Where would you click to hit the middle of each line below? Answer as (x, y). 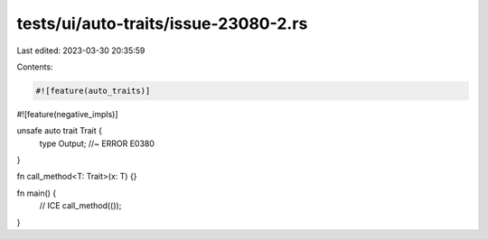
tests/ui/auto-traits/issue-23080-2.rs (162, 23)
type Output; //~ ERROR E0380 (97, 143)
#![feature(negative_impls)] (67, 114)
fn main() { (37, 193)
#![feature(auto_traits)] (93, 91)
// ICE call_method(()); (80, 206)
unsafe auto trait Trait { (60, 131)
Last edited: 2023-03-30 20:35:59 (81, 51)
